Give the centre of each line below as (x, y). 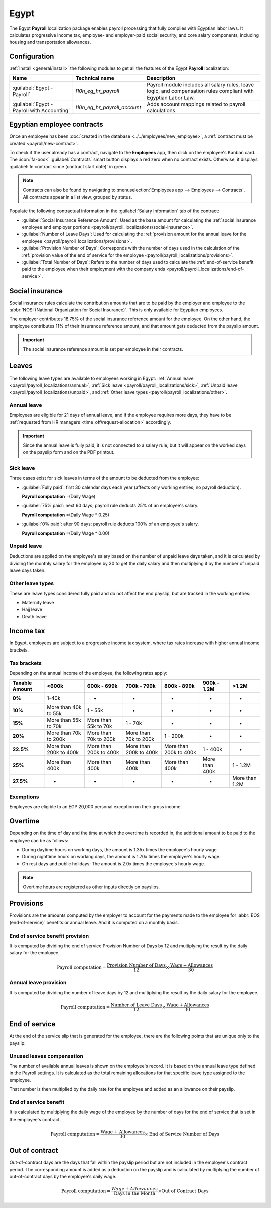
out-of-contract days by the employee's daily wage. (63, 1177)
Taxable (22, 683)
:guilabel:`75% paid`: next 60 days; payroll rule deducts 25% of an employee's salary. (110, 506)
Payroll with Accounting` (41, 110)
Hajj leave (32, 610)
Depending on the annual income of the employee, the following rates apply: (88, 673)
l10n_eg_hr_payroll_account (108, 107)
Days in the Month (134, 1194)
